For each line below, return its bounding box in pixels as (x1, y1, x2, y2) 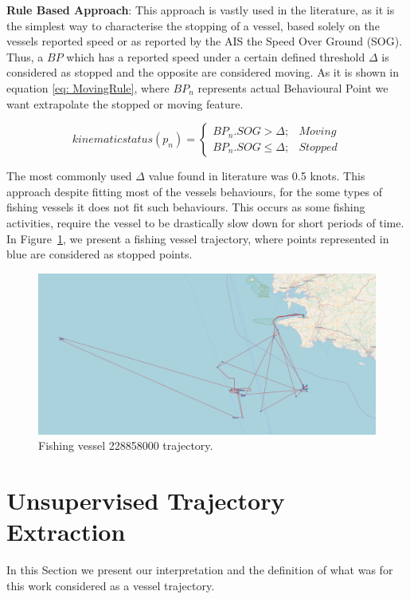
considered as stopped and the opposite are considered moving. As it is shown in (6, 64, 400, 81)
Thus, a (6, 48, 44, 65)
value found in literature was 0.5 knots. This (148, 167, 365, 184)
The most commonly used (6, 167, 132, 184)
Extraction (6, 515, 126, 548)
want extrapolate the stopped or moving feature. (6, 95, 244, 112)
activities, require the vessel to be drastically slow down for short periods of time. (6, 214, 404, 231)
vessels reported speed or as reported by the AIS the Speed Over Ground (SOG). (6, 33, 403, 49)
